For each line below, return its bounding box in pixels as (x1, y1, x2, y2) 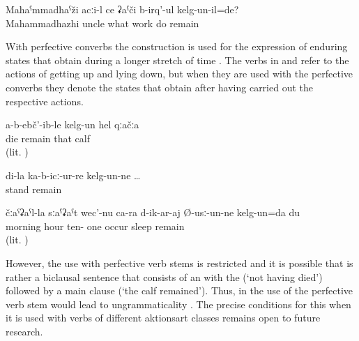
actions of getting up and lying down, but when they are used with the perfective (6, 66, 353, 81)
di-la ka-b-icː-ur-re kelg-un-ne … (6, 167, 141, 182)
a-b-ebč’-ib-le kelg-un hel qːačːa (6, 117, 139, 132)
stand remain (6, 181, 62, 196)
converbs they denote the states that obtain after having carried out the (6, 79, 313, 94)
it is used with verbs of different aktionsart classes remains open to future (6, 310, 321, 325)
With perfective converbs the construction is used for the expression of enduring (6, 39, 348, 54)
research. (6, 324, 43, 338)
